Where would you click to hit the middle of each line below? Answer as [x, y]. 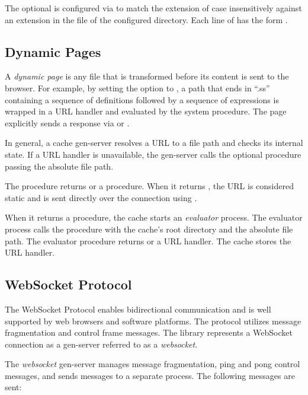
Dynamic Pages [53, 51]
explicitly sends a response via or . [67, 122]
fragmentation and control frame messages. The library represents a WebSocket [149, 332]
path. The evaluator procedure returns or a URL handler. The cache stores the [148, 240]
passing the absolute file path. [59, 166]
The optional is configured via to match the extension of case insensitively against [153, 8]
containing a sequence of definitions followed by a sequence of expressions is [142, 99]
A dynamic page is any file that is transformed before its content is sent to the [147, 76]
